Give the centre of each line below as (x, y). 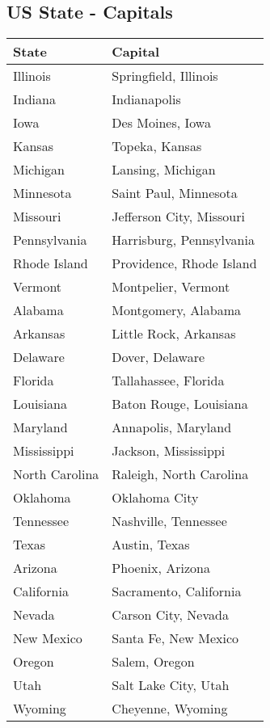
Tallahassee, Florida (168, 381)
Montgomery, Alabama (176, 310)
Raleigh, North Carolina (180, 474)
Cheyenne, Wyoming (170, 709)
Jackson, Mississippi (169, 451)
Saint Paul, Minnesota (175, 193)
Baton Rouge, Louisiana (180, 404)
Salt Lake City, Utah (171, 685)
